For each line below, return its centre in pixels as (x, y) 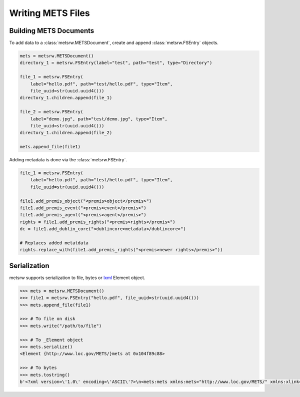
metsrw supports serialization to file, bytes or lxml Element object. (77, 278)
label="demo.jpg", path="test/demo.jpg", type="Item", (99, 119)
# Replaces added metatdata (54, 243)
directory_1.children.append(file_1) (66, 98)
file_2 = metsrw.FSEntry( (51, 112)
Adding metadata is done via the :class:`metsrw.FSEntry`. (68, 160)
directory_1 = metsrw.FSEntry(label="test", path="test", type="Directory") (116, 63)
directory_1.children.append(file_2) (66, 133)
